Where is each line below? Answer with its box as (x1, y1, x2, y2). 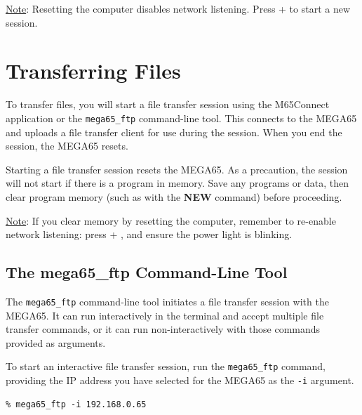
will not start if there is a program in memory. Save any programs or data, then (6, 176, 349, 190)
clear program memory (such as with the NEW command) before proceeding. (6, 189, 342, 204)
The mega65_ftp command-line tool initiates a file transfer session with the (6, 294, 329, 308)
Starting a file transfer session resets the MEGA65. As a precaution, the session (6, 162, 348, 176)
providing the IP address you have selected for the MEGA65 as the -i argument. (6, 373, 354, 388)
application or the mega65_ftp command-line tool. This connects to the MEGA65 (6, 110, 357, 125)
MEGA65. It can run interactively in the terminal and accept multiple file (6, 308, 324, 322)
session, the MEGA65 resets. (6, 138, 128, 153)
